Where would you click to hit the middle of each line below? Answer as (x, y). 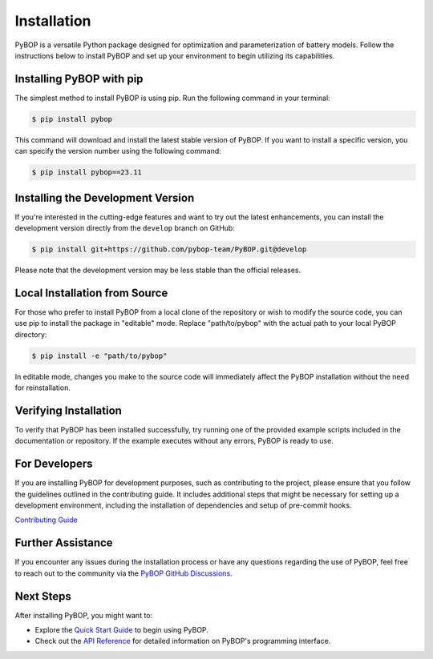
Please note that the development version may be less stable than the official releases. (158, 270)
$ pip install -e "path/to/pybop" (99, 356)
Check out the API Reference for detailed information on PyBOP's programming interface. (183, 641)
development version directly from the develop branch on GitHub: (125, 228)
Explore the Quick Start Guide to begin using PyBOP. (121, 630)
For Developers (54, 464)
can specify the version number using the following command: (118, 151)
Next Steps (43, 596)
